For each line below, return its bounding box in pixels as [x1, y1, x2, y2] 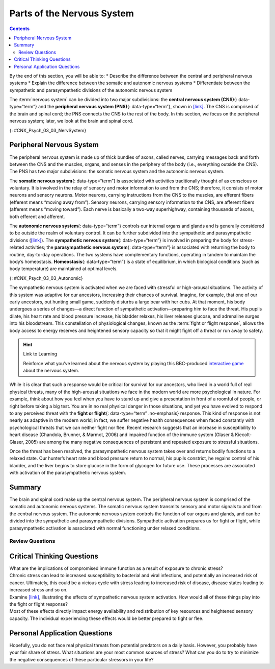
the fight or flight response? [9, 601, 68, 607]
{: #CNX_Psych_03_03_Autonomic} [9, 275, 83, 281]
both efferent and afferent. [9, 213, 65, 220]
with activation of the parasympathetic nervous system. [9, 470, 126, 476]
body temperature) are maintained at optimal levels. [9, 266, 118, 272]
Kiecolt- [235, 432, 252, 438]
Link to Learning [23, 351, 58, 357]
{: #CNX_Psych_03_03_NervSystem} [9, 127, 87, 133]
